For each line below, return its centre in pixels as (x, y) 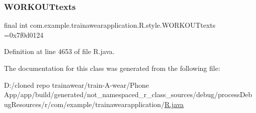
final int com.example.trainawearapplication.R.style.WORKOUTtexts (110, 25)
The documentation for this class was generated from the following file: (112, 68)
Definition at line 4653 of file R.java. (59, 51)
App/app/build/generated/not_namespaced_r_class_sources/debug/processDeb (128, 94)
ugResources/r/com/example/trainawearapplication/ (84, 104)
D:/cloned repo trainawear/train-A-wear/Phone (77, 85)
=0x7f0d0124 (24, 34)
